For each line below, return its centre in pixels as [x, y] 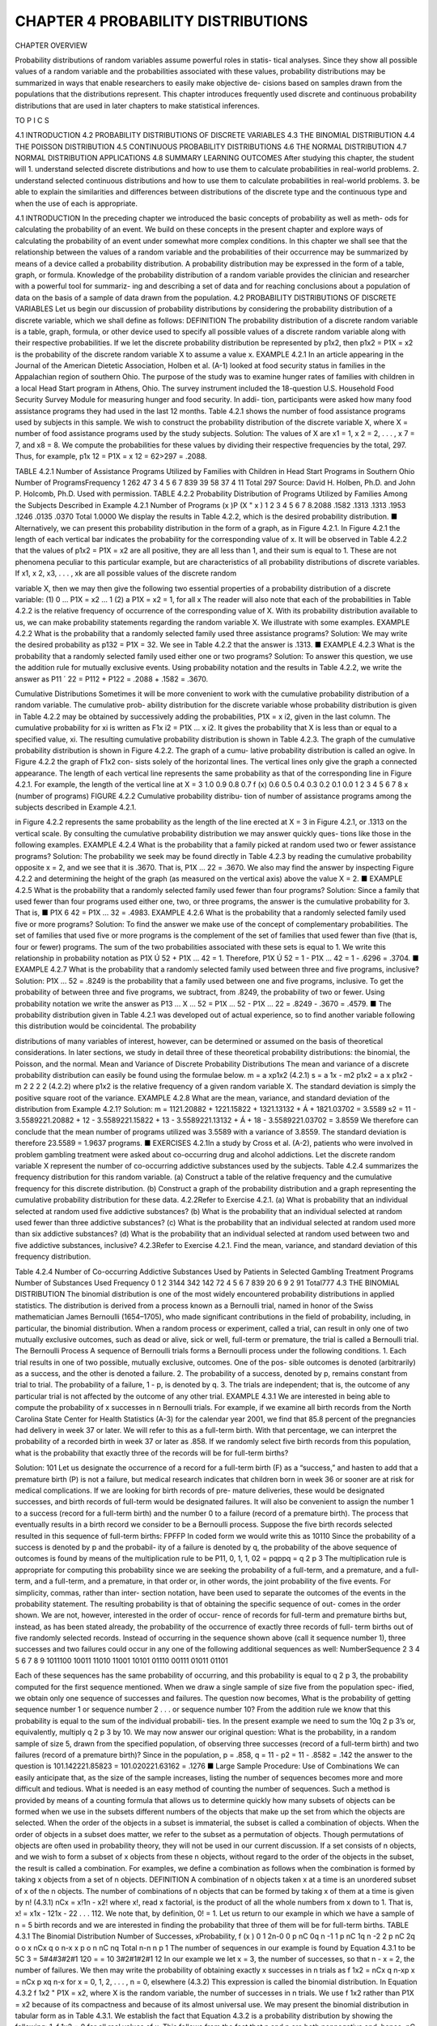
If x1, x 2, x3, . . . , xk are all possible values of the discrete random [126, 573]
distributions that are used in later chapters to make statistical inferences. [138, 105]
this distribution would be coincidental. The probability [106, 1026]
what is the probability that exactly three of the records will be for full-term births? [152, 1453]
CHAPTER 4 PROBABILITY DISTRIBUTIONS [161, 21]
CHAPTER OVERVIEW [51, 45]
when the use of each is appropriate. [76, 203]
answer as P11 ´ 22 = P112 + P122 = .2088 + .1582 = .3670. [112, 679]
